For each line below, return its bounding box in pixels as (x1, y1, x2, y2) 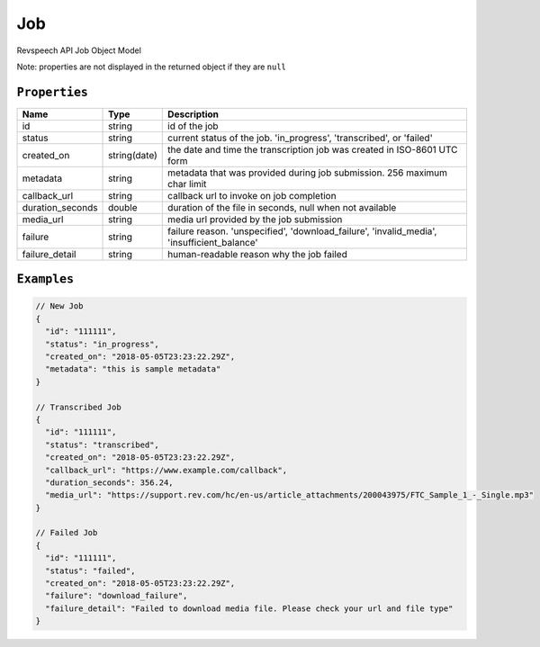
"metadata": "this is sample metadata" (45, 364, 221, 374)
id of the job (167, 120, 220, 132)
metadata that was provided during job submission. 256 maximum (167, 166, 448, 179)
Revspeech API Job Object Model (16, 45, 141, 56)
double (108, 201, 138, 213)
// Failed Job (35, 527, 98, 538)
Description (167, 108, 220, 121)
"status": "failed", (45, 565, 136, 576)
